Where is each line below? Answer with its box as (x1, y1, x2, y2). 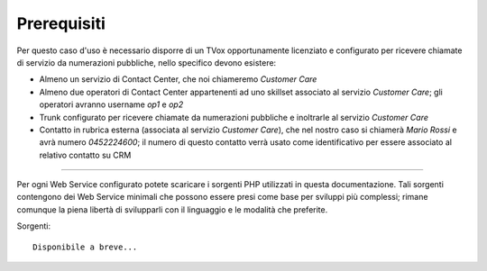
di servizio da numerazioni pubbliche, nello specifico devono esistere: (16, 57, 277, 68)
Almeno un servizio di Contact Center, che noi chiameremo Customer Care (39, 74, 317, 85)
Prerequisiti (16, 14, 106, 33)
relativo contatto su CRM (39, 149, 132, 160)
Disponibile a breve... (32, 241, 138, 252)
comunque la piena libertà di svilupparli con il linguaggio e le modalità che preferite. (16, 203, 328, 215)
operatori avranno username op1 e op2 (39, 99, 184, 110)
